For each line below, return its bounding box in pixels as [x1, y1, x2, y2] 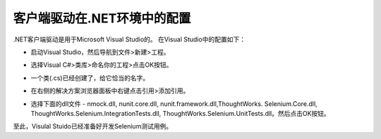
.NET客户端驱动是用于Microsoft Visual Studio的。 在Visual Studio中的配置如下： [13, 35, 246, 44]
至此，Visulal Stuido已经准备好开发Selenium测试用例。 [13, 122, 173, 131]
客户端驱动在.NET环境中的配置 [13, 11, 191, 26]
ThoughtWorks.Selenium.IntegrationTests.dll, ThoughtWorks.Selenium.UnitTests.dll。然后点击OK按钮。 [30, 109, 331, 117]
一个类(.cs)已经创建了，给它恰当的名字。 [30, 74, 150, 82]
